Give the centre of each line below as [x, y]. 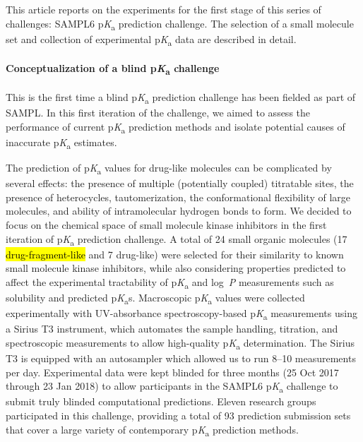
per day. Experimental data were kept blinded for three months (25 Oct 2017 [172, 372]
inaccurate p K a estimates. [61, 143]
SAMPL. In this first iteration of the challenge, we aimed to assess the [158, 113]
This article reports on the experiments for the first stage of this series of [163, 9]
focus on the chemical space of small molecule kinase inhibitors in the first [166, 225]
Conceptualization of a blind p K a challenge [113, 69]
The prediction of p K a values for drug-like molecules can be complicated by [169, 168]
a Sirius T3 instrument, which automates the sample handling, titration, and [172, 329]
